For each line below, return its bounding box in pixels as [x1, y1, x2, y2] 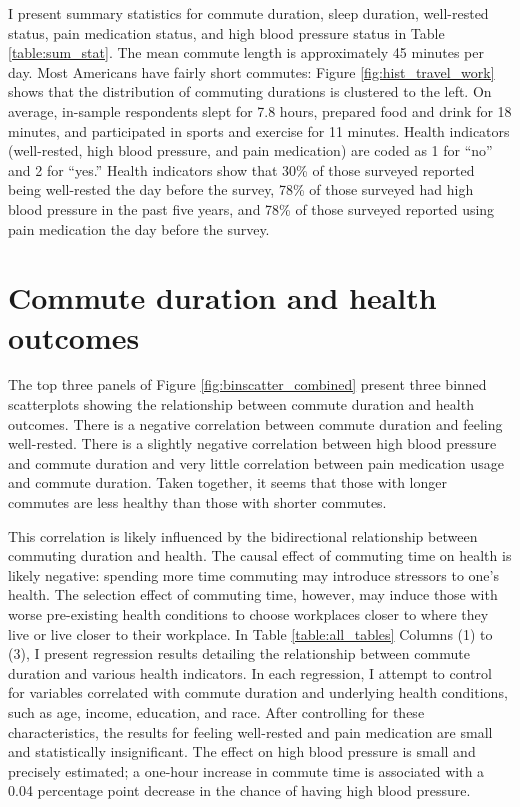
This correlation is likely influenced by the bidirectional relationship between [8, 525, 478, 546]
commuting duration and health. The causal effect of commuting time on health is [8, 545, 512, 566]
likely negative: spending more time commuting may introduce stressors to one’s [8, 564, 499, 585]
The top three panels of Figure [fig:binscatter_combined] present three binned [8, 374, 487, 395]
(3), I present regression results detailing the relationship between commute [8, 643, 470, 664]
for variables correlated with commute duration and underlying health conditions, [8, 682, 508, 703]
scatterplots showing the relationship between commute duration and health [8, 394, 474, 415]
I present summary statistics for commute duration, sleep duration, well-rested [8, 3, 489, 23]
